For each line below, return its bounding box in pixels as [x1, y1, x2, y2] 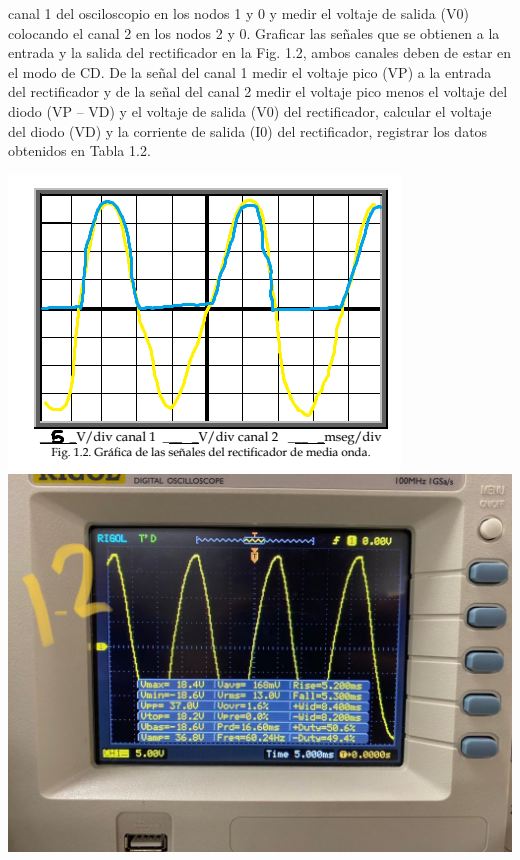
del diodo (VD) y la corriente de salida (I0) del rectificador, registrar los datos [8, 120, 488, 141]
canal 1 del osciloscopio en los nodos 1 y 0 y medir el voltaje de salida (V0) [8, 3, 469, 23]
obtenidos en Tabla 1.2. [8, 140, 151, 161]
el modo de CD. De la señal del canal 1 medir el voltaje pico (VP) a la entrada [8, 61, 492, 82]
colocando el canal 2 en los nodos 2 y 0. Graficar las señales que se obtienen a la [8, 22, 500, 43]
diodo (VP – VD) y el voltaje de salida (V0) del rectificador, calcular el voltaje [8, 100, 492, 121]
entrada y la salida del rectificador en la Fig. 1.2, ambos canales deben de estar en [8, 42, 512, 63]
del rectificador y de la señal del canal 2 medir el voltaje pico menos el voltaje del [8, 81, 508, 102]
